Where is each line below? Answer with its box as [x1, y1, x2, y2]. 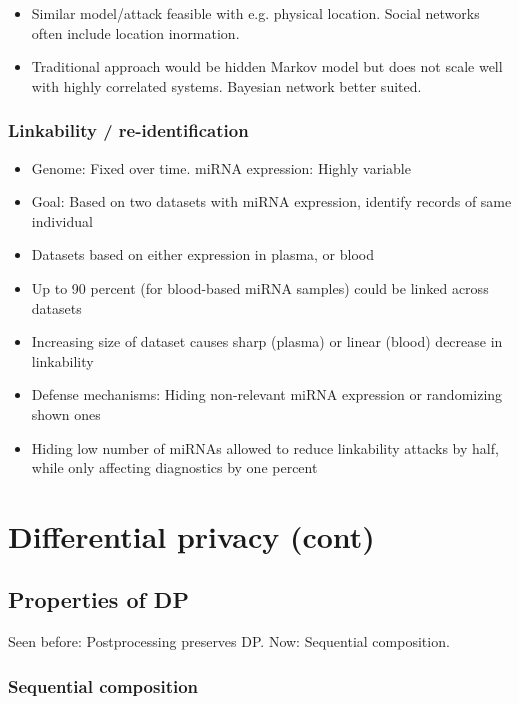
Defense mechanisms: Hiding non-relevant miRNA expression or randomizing [31, 384, 503, 405]
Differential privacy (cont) [8, 515, 375, 556]
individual [31, 210, 93, 231]
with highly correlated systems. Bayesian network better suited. [31, 75, 422, 96]
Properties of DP [8, 584, 189, 615]
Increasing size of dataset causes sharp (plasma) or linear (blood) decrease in [31, 331, 503, 352]
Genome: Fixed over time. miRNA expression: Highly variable [31, 157, 411, 178]
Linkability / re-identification [8, 118, 249, 143]
